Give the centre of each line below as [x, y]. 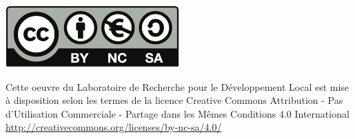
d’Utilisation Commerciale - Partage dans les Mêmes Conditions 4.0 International [177, 113]
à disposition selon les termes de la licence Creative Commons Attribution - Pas [174, 100]
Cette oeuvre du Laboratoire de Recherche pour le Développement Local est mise [177, 86]
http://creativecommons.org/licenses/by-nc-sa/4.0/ [114, 127]
